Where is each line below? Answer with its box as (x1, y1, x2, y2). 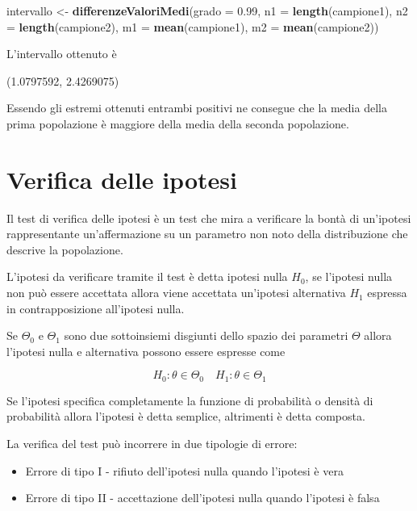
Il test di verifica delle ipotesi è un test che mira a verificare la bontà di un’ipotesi (6, 209, 411, 226)
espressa (367, 284, 407, 301)
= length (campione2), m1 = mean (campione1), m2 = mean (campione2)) (6, 18, 379, 35)
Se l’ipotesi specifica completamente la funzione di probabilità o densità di (6, 392, 373, 408)
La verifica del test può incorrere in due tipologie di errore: (6, 435, 298, 452)
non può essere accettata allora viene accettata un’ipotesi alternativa (6, 284, 346, 301)
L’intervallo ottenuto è (6, 45, 117, 62)
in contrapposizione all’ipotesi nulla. (6, 299, 185, 316)
